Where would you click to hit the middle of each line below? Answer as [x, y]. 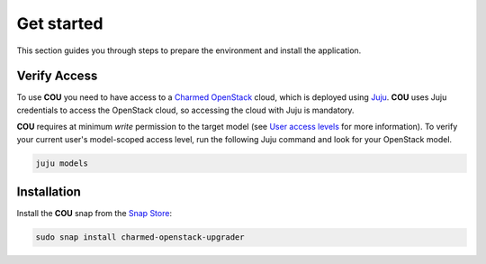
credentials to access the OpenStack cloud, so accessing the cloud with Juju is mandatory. [185, 110]
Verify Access [57, 76]
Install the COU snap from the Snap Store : [94, 214]
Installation [49, 192]
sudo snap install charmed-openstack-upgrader [140, 237]
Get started [60, 23]
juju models [62, 163]
